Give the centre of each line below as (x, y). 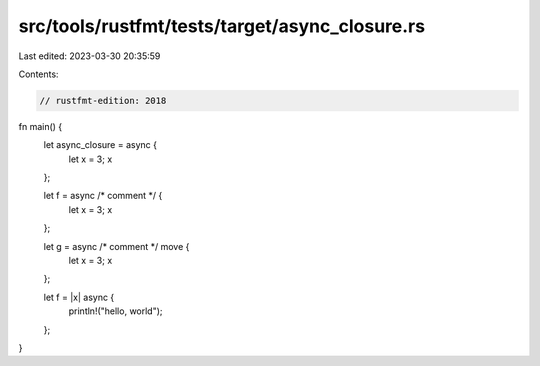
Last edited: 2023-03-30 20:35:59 (89, 56)
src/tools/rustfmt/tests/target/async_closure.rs (221, 26)
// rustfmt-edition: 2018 (103, 100)
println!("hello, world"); (116, 311)
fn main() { (40, 126)
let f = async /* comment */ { (103, 196)
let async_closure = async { (100, 145)
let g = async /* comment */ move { (116, 246)
